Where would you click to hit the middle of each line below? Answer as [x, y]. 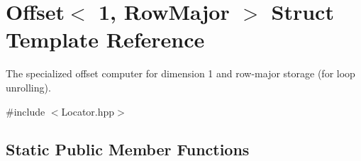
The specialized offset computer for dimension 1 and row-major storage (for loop [180, 73]
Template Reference [105, 39]
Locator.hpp [88, 111]
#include [26, 111]
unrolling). [28, 87]
